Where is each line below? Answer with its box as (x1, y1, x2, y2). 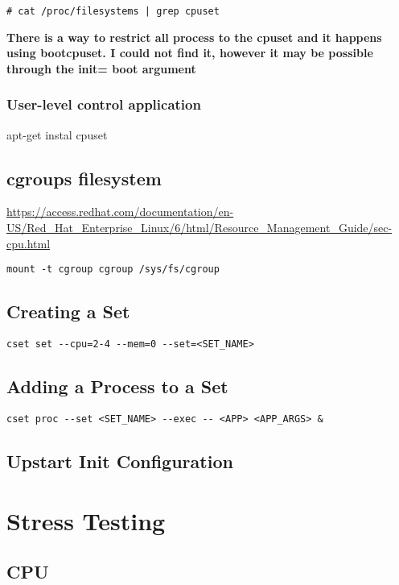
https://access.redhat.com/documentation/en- (6, 203, 234, 220)
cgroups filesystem (6, 165, 162, 190)
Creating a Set (6, 299, 130, 324)
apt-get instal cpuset (6, 126, 108, 143)
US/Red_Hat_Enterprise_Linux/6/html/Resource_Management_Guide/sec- (6, 219, 393, 236)
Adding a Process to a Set (6, 374, 228, 399)
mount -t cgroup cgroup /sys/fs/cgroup (6, 263, 220, 276)
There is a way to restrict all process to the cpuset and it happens (6, 28, 382, 45)
